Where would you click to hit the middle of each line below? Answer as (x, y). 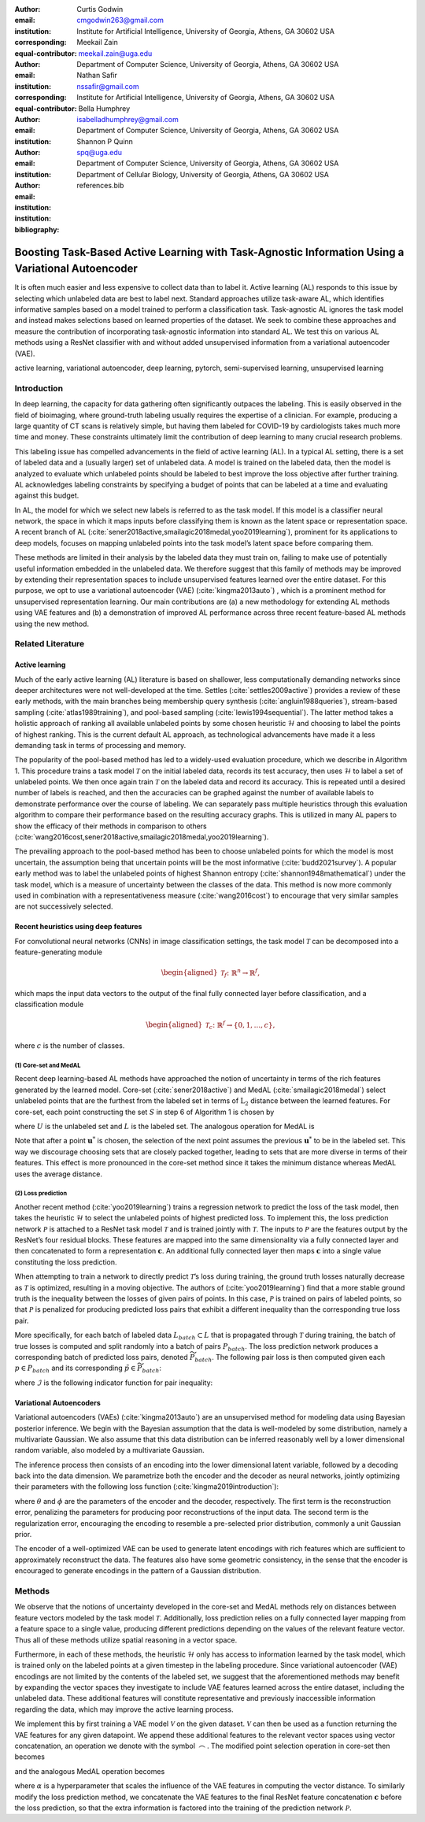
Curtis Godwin (100, 9)
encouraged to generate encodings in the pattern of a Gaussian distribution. (138, 1571)
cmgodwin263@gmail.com (120, 20)
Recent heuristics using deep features (78, 927)
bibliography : (37, 229)
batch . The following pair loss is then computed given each (290, 1358)
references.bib (100, 186)
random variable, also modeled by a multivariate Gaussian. (109, 1450)
